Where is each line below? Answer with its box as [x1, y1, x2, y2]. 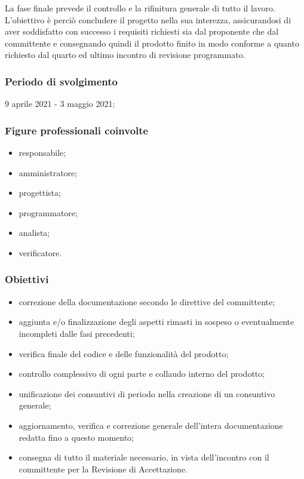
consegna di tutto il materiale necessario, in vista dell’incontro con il [19, 451, 269, 463]
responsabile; [19, 146, 66, 158]
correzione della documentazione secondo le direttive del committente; [19, 295, 275, 308]
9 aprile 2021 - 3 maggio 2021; [5, 97, 115, 110]
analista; [19, 226, 50, 239]
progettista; [19, 186, 61, 199]
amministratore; [19, 166, 78, 179]
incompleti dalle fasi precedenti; [19, 327, 135, 339]
